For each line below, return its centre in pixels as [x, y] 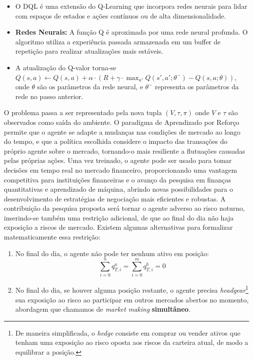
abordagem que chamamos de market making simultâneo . [103, 309]
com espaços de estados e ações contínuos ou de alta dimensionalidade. [121, 15]
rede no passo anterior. [49, 96]
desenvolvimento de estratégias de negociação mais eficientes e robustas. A [115, 198]
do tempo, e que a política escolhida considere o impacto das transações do [116, 141]
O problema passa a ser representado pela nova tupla [83, 112]
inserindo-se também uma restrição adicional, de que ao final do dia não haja [119, 217]
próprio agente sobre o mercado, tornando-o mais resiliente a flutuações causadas [125, 150]
